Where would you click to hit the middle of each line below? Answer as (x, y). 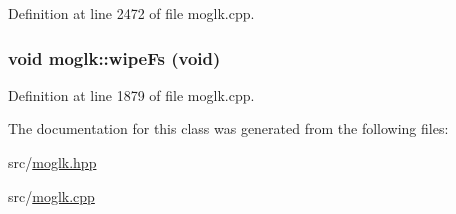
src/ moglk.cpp (51, 195)
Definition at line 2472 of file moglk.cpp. (131, 13)
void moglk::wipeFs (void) (114, 57)
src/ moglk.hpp (52, 162)
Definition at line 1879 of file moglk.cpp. (131, 94)
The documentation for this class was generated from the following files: (228, 128)
